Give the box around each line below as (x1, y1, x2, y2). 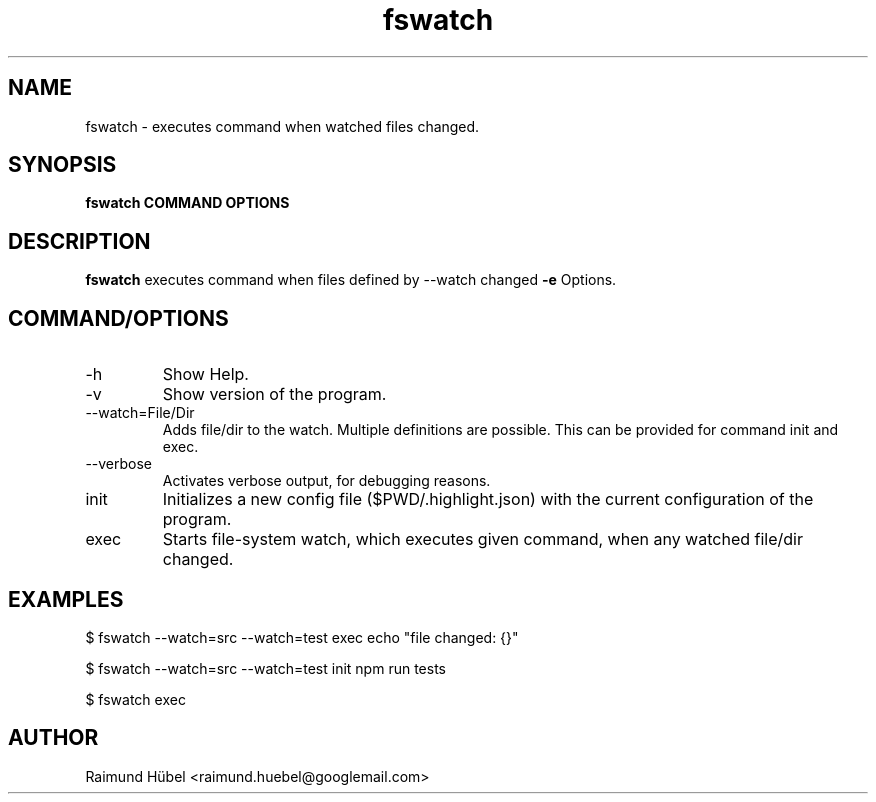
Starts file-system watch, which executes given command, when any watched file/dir (162, 529, 803, 550)
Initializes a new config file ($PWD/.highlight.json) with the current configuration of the (162, 489, 814, 510)
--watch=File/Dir (85, 404, 195, 422)
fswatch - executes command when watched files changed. (85, 117, 480, 135)
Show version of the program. (162, 384, 387, 405)
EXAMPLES (8, 586, 124, 612)
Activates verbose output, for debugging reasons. (162, 472, 491, 490)
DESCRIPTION (8, 228, 151, 254)
